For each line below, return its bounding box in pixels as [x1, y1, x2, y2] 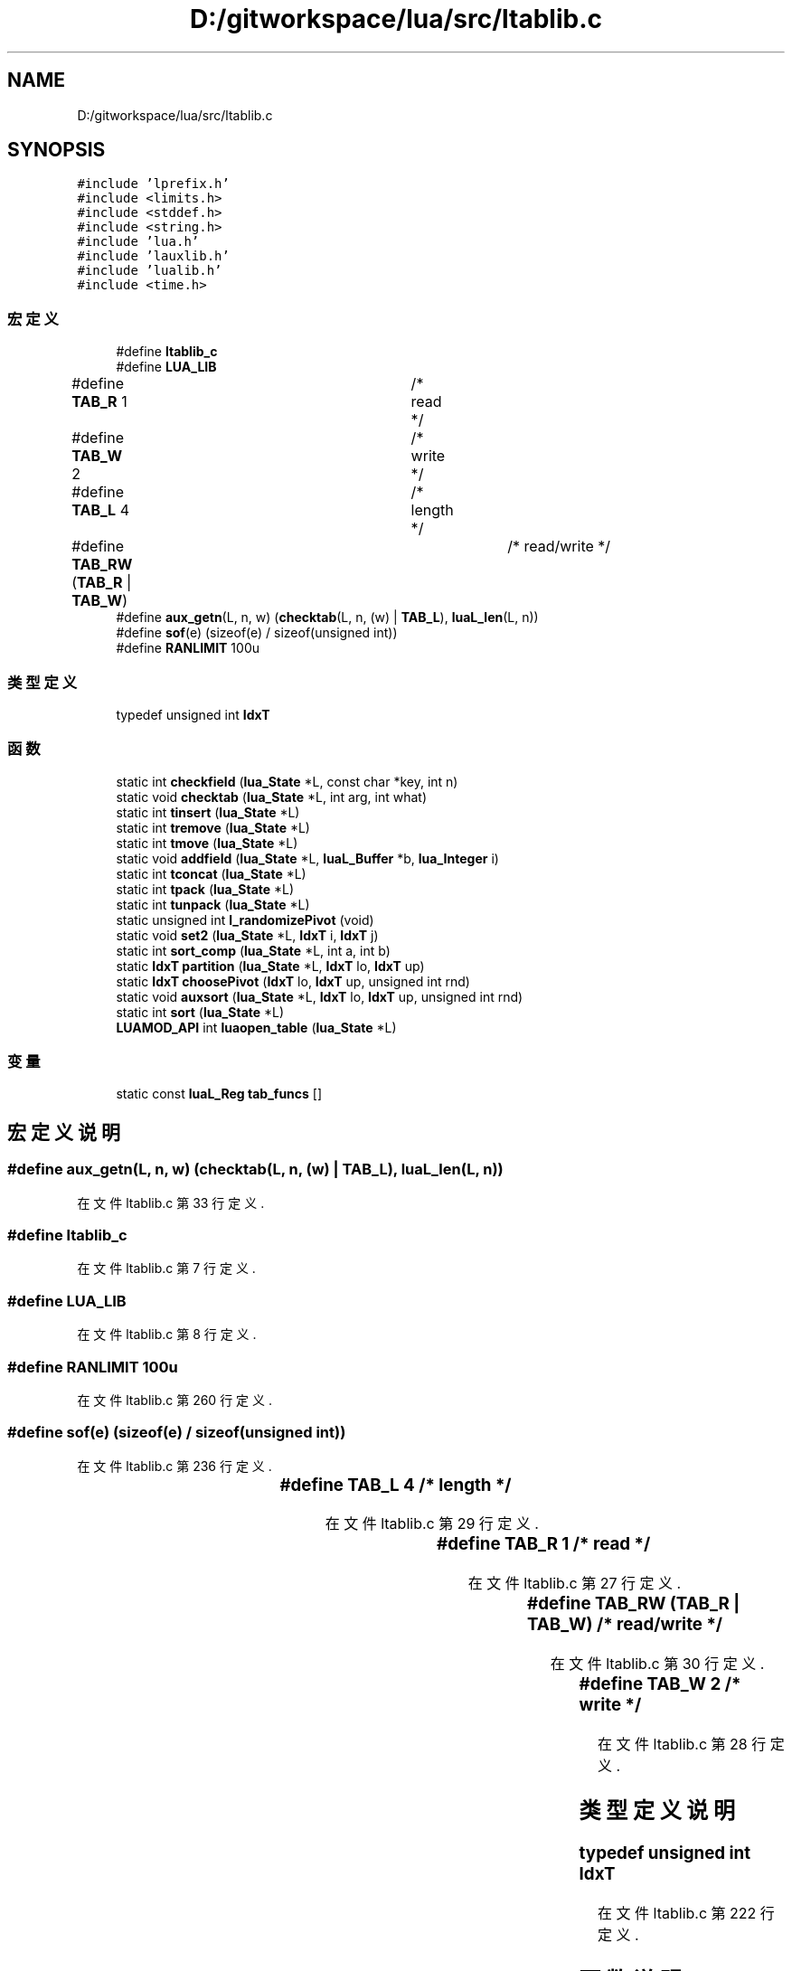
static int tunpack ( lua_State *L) [116, 896, 310, 912]
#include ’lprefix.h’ [77, 176, 230, 192]
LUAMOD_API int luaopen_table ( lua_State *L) [116, 1019, 397, 1035]
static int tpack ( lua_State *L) [116, 881, 295, 897]
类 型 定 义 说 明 [579, 1797, 736, 1825]
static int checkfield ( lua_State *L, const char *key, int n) [116, 773, 458, 789]
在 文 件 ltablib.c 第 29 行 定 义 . [325, 1514, 539, 1533]
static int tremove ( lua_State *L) [116, 819, 310, 835]
